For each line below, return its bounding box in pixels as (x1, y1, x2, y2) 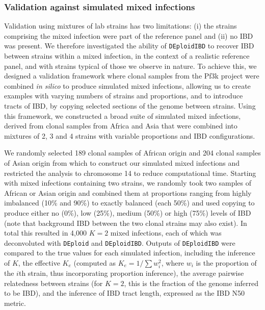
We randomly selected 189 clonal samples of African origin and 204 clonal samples (4, 147, 261, 158)
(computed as (73, 257, 116, 268)
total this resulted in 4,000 (4, 227, 87, 238)
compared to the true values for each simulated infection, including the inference (4, 247, 255, 258)
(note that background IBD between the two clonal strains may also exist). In (4, 217, 247, 228)
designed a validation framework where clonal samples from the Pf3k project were (4, 70, 259, 81)
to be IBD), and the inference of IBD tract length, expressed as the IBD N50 (4, 288, 245, 298)
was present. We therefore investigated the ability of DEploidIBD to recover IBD (4, 40, 254, 51)
